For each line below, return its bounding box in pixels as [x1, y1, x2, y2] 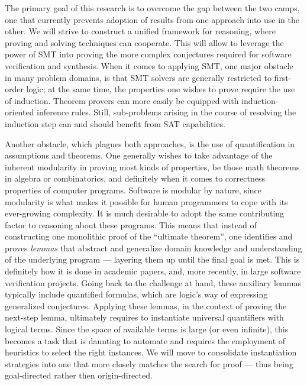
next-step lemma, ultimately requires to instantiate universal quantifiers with [5, 311, 284, 323]
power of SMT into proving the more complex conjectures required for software [5, 48, 292, 60]
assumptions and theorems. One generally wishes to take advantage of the [5, 149, 273, 161]
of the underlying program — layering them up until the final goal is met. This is [5, 253, 300, 266]
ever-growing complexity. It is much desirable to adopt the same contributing [5, 207, 285, 219]
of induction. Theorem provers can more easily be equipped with [5, 94, 239, 106]
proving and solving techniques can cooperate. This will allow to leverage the [5, 36, 284, 48]
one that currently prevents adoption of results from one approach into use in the [5, 13, 299, 25]
